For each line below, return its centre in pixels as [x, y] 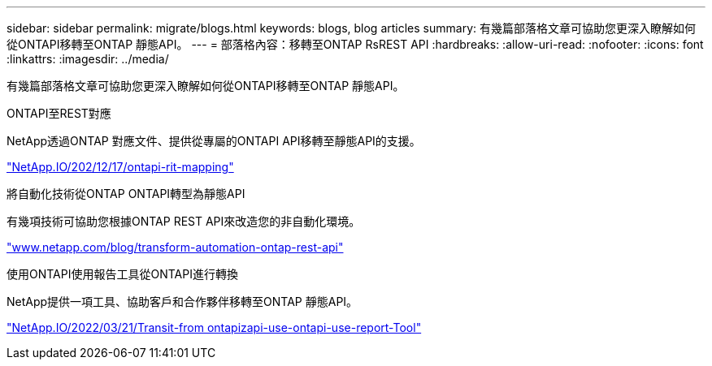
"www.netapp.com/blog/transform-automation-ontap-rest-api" [175, 247]
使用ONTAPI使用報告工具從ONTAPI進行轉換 [122, 274]
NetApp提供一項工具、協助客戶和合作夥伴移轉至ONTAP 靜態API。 [182, 301]
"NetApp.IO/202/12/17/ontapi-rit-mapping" [120, 167]
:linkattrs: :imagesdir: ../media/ [88, 59]
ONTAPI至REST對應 [59, 113]
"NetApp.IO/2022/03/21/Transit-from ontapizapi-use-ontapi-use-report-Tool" [214, 327]
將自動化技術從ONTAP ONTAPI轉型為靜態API [126, 194]
